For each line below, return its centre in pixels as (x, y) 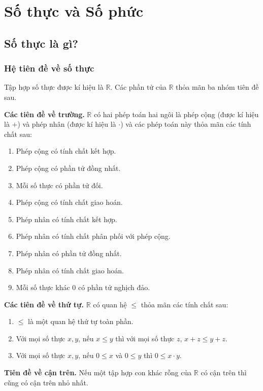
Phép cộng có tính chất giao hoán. (69, 202)
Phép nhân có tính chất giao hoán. (70, 270)
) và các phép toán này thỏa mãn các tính (186, 124)
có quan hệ (110, 304)
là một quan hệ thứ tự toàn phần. (81, 321)
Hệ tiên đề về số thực (49, 68)
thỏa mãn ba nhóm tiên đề (217, 87)
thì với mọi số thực (145, 338)
